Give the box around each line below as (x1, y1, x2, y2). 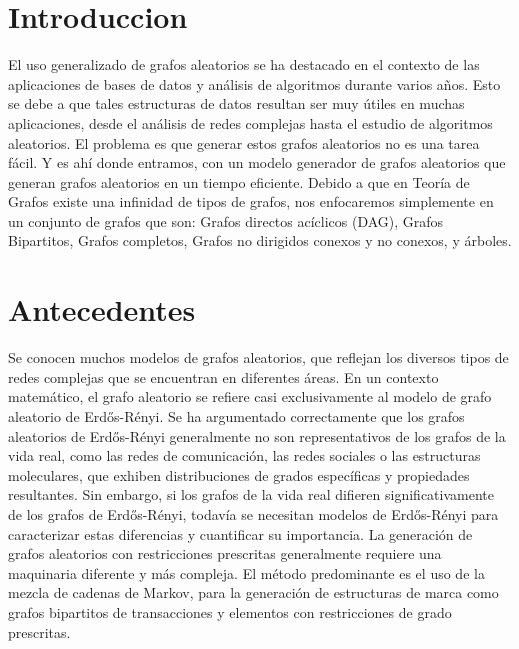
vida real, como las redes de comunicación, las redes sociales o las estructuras (8, 445, 481, 466)
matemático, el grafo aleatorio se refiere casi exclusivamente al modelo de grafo (8, 386, 492, 407)
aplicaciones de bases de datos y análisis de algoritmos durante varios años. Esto (8, 73, 501, 94)
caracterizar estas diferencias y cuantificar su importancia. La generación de (8, 523, 473, 544)
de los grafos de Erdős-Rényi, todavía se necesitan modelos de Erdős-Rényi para (8, 503, 499, 524)
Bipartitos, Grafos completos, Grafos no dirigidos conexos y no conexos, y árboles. (8, 230, 512, 251)
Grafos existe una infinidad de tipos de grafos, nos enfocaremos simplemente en (8, 191, 494, 212)
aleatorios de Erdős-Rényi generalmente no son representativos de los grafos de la (8, 425, 506, 446)
